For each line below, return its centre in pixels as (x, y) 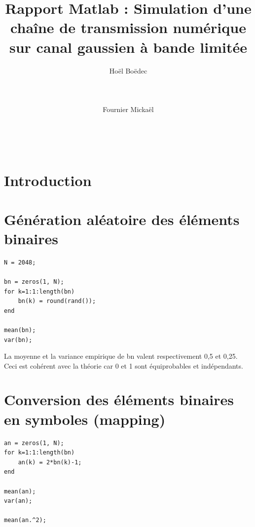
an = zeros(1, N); (34, 443)
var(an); (18, 501)
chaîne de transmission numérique (128, 27)
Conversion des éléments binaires (119, 399)
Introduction (48, 180)
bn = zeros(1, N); (34, 282)
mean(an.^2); (25, 520)
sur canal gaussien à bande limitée (128, 47)
